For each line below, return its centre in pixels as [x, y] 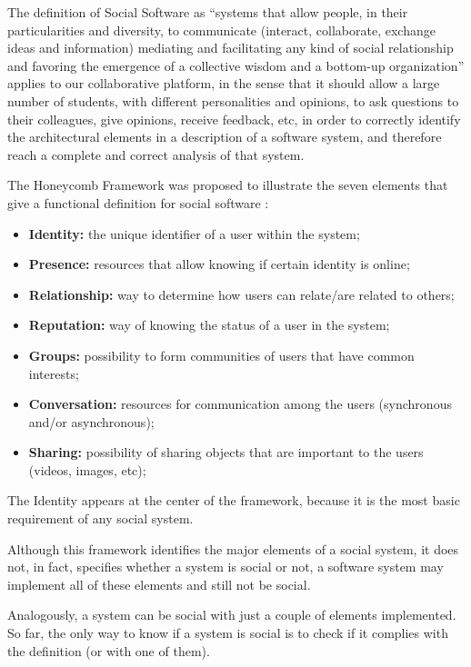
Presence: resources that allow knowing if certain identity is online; [219, 264]
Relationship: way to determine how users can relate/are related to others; [241, 294]
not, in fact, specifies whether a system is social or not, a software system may [225, 567]
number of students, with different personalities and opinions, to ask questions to [233, 100]
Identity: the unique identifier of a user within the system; [194, 233]
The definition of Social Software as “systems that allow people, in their [208, 12]
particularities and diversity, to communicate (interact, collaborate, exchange [221, 30]
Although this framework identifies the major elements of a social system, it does [233, 548]
